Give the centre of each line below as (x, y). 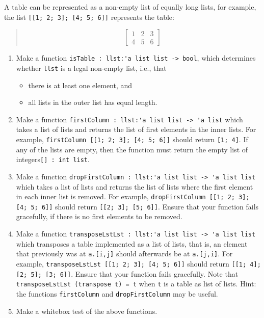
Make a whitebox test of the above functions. (87, 311)
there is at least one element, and (80, 85)
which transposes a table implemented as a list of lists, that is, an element (132, 243)
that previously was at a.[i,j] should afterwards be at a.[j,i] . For (124, 254)
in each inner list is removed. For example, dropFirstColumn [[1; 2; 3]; (133, 196)
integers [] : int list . (53, 159)
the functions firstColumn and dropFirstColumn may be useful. (117, 293)
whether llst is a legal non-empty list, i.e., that (91, 68)
